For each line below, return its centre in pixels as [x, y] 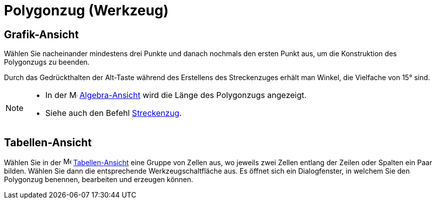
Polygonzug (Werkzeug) [86, 10]
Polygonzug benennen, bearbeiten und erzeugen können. [99, 180]
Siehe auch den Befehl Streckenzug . [114, 113]
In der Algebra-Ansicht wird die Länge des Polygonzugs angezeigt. [176, 95]
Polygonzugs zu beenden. [47, 62]
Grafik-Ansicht [41, 34]
